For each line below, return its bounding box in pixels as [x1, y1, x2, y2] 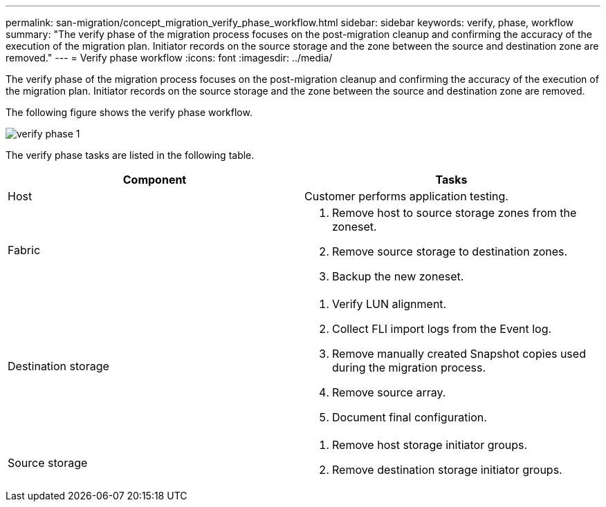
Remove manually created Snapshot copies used [332, 347, 586, 361]
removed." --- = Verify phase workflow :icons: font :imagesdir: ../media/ [6, 52, 333, 64]
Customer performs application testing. [304, 189, 508, 203]
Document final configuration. [332, 410, 487, 424]
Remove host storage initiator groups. [332, 438, 528, 452]
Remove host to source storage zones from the [332, 206, 577, 220]
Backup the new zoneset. [332, 269, 464, 283]
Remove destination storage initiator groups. [332, 463, 562, 477]
